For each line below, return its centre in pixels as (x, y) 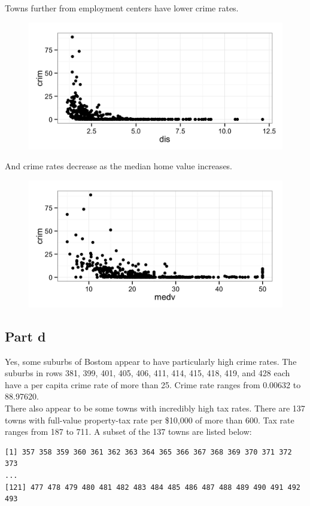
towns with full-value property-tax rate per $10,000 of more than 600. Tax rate (150, 420)
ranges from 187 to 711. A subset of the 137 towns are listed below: (128, 432)
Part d (25, 336)
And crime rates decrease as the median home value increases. (119, 166)
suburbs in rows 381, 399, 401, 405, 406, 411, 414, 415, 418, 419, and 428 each (148, 373)
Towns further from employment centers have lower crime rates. (122, 8)
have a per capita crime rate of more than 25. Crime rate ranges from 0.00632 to (153, 384)
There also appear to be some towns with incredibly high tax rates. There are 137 (155, 408)
